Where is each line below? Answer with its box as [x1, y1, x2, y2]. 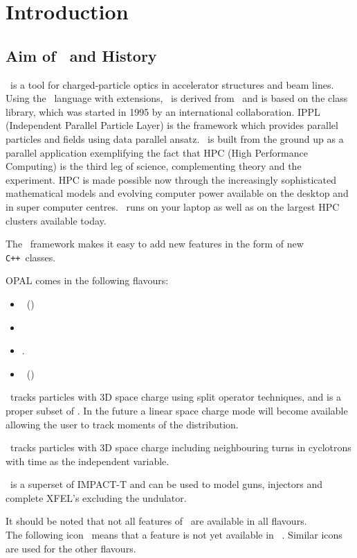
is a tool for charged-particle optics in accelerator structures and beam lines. [10, 77, 334, 91]
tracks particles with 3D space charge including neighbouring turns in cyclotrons [10, 440, 351, 455]
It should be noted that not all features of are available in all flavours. [6, 514, 307, 528]
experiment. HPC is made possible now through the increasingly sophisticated [6, 172, 336, 186]
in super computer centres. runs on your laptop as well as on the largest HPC [6, 199, 340, 213]
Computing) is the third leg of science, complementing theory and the [6, 159, 302, 173]
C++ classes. [6, 250, 56, 264]
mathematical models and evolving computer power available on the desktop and [6, 186, 349, 200]
